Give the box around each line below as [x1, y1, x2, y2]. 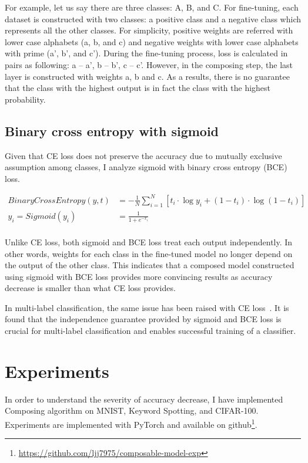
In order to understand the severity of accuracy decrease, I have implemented [5, 393, 283, 405]
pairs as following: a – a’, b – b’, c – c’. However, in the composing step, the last [5, 58, 293, 70]
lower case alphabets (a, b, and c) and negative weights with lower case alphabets [5, 35, 299, 48]
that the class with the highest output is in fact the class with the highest [5, 82, 271, 94]
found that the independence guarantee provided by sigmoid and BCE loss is [5, 313, 282, 325]
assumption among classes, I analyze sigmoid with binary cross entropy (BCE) [5, 161, 287, 173]
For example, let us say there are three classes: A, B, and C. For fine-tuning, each [5, 1, 299, 13]
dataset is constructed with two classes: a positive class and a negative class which [5, 12, 302, 25]
